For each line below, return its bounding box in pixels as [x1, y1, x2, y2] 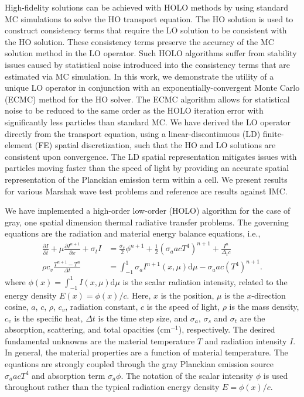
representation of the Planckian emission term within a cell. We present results [5, 173, 288, 185]
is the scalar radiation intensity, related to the [122, 275, 288, 288]
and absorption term [31, 369, 105, 381]
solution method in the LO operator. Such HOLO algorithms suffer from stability [5, 47, 297, 59]
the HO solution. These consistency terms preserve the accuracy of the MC [5, 35, 274, 47]
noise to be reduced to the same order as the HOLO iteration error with [5, 104, 264, 117]
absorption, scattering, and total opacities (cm [5, 323, 171, 336]
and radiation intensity [204, 334, 287, 347]
